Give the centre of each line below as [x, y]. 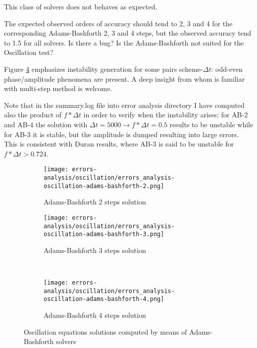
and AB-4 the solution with [46, 124]
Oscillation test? [29, 52]
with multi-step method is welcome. [58, 88]
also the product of [33, 115]
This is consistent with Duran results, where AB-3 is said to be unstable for [119, 144]
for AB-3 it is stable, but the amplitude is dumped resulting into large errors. [122, 134]
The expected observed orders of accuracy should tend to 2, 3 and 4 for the [118, 23]
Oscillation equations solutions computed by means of [105, 331]
